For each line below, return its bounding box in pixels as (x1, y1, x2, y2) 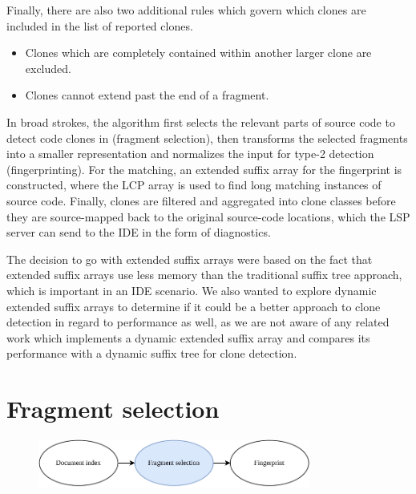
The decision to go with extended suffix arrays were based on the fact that (6, 250, 373, 267)
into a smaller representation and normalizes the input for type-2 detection (6, 145, 374, 162)
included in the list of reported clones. (6, 17, 193, 34)
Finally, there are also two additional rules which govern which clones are (6, 2, 366, 18)
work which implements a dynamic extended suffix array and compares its (6, 329, 370, 346)
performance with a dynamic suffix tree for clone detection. (6, 345, 297, 362)
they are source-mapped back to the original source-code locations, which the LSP (6, 208, 410, 225)
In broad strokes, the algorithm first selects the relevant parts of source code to (6, 113, 395, 130)
